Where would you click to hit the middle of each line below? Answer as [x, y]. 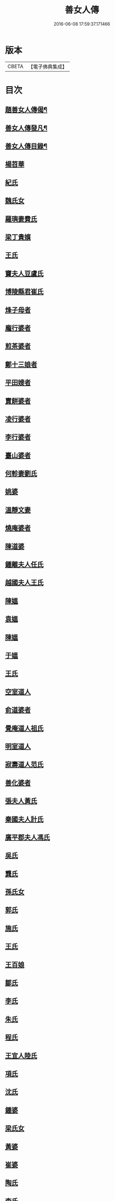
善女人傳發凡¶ [26, 128]
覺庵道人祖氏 [24, 728]
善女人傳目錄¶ [26, 146]
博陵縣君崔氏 [24, 292]
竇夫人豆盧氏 [24, 273]
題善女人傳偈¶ [26, 110]
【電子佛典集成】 [48, 67]
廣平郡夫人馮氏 [28, 837]
